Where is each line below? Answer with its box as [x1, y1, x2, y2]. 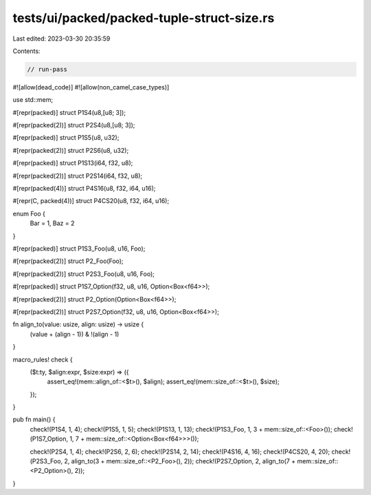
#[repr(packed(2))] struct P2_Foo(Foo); [12, 257, 124, 265]
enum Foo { [12, 209, 46, 218]
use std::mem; [12, 96, 54, 104]
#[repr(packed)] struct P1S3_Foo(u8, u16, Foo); [12, 244, 146, 253]
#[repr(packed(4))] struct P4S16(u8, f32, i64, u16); [12, 185, 156, 193]
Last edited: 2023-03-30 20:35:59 [12, 34, 111, 43]
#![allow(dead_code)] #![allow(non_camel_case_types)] [12, 83, 170, 91]
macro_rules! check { [12, 355, 73, 364]
